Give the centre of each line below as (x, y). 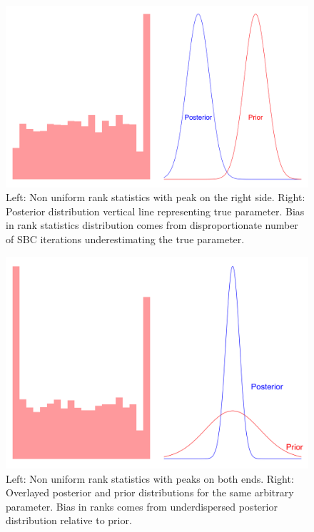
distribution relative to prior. (69, 520)
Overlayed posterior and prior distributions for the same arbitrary (150, 492)
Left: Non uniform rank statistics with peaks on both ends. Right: (150, 478)
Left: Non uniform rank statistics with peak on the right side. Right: (156, 197)
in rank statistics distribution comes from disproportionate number (152, 225)
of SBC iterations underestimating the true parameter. (125, 239)
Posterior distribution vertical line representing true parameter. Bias (155, 211)
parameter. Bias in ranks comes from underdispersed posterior (142, 506)
